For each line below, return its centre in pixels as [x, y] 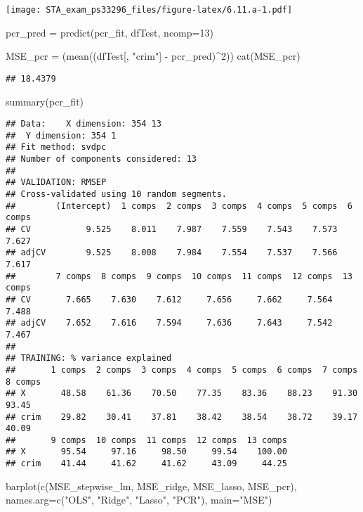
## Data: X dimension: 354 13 [84, 124]
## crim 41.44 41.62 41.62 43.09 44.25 [146, 464]
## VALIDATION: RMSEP [56, 183]
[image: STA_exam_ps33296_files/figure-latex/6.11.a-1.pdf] [149, 10]
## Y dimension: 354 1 [61, 135]
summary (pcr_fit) [45, 101]
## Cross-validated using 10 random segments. [116, 194]
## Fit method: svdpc [56, 147]
